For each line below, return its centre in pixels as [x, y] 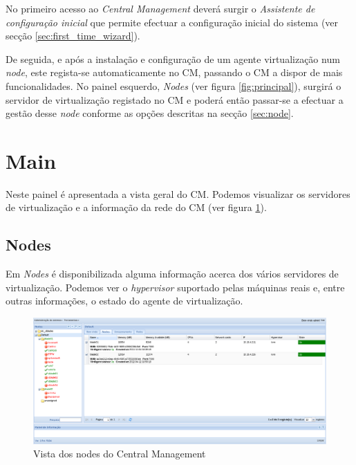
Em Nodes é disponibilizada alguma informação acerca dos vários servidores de [172, 274]
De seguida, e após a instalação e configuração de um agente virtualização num [173, 58]
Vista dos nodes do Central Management [120, 454]
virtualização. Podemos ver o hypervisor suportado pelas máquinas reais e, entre [175, 287]
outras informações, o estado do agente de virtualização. [124, 301]
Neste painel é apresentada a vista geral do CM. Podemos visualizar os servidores [178, 193]
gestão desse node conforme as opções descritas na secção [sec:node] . [150, 113]
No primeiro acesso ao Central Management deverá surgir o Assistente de [160, 8]
